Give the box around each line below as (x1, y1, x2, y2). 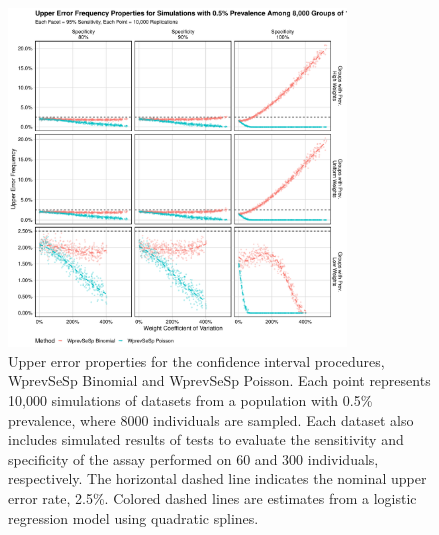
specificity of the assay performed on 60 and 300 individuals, (8, 448, 379, 469)
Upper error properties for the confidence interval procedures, (8, 350, 385, 371)
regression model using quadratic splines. (8, 507, 259, 528)
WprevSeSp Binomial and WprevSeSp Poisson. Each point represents (8, 370, 431, 391)
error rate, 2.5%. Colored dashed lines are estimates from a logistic (8, 487, 417, 508)
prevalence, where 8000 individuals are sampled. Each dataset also (8, 409, 414, 430)
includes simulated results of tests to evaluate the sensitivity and (8, 429, 404, 450)
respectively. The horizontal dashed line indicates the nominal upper (8, 468, 427, 489)
